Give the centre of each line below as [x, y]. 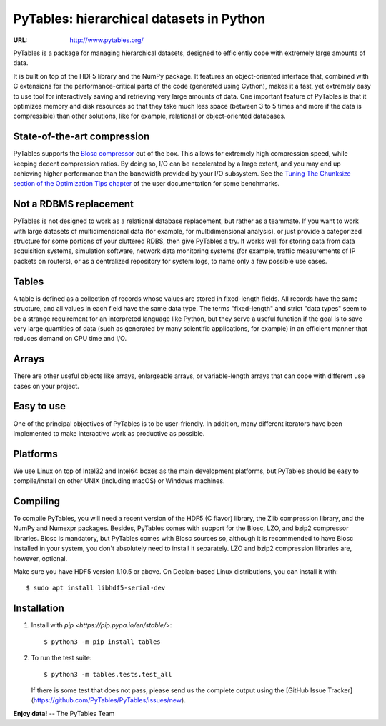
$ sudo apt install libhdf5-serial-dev [96, 588]
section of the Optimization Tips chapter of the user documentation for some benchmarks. [147, 184]
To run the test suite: [61, 658]
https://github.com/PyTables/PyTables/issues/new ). [109, 700]
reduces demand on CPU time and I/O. [70, 339]
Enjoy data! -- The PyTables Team [64, 713]
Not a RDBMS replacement [73, 204]
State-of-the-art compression [81, 137]
